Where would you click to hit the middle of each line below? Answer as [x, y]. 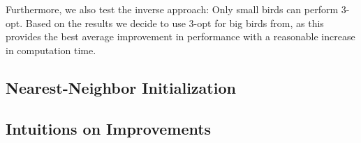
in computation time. [51, 50]
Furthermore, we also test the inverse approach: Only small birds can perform [172, 9]
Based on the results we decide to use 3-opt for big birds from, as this [175, 23]
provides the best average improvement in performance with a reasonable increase [180, 36]
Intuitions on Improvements [109, 128]
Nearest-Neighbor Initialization [121, 87]
